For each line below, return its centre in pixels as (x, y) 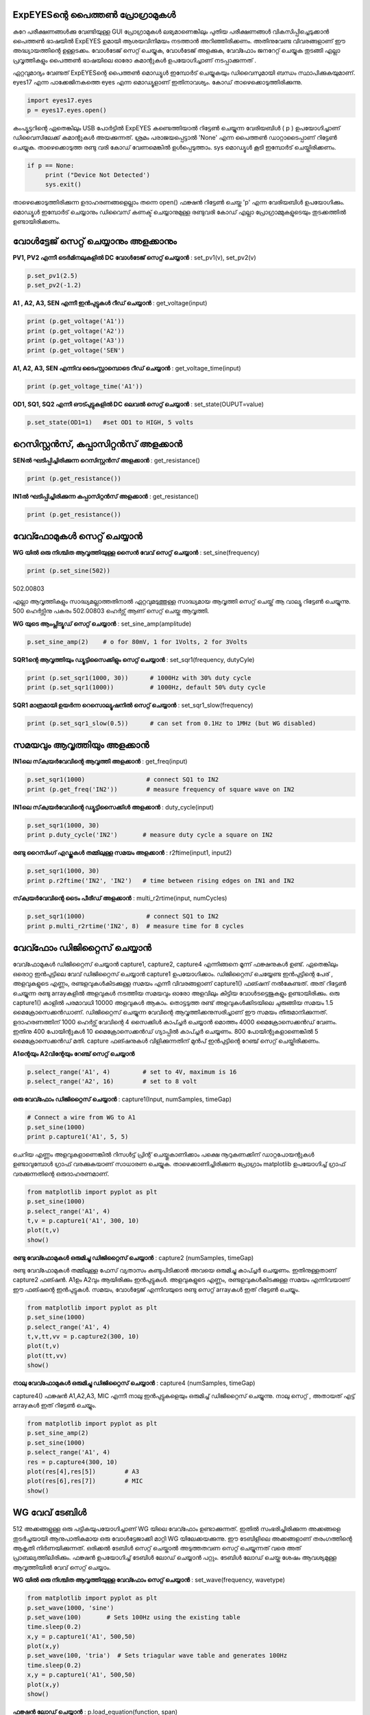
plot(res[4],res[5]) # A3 (83, 1471)
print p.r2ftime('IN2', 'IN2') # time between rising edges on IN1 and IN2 (161, 880)
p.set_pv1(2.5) (52, 276)
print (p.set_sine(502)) (69, 571)
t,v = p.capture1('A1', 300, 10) (83, 1220)
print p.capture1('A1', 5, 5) (78, 1136)
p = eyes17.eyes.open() (67, 110)
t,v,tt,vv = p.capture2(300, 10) (83, 1337)
